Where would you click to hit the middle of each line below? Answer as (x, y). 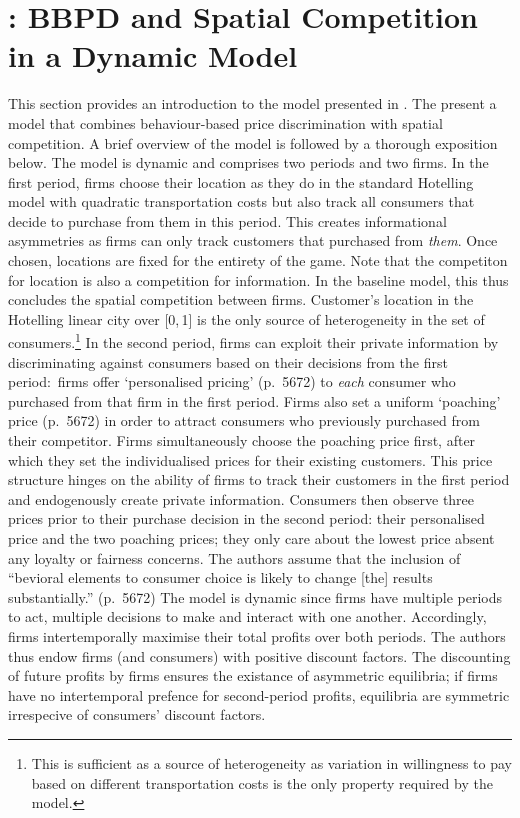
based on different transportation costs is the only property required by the (262, 782)
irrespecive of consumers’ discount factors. (137, 714)
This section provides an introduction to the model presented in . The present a (252, 103)
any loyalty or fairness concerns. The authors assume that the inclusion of (234, 557)
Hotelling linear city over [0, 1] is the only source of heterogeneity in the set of (246, 318)
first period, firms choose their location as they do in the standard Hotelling (241, 181)
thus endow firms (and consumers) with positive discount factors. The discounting (259, 655)
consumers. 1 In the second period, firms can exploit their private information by (253, 341)
